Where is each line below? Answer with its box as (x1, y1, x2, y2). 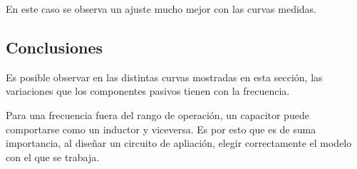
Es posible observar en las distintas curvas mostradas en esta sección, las (6, 69, 323, 84)
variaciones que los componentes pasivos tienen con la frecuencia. (6, 83, 290, 98)
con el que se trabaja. (6, 149, 100, 164)
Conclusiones (6, 36, 103, 58)
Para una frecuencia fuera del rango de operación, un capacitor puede (6, 107, 309, 122)
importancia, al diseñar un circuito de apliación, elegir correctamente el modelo (6, 135, 352, 150)
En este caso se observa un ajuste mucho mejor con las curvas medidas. (6, 1, 317, 16)
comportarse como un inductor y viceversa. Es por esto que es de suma (6, 121, 316, 136)
